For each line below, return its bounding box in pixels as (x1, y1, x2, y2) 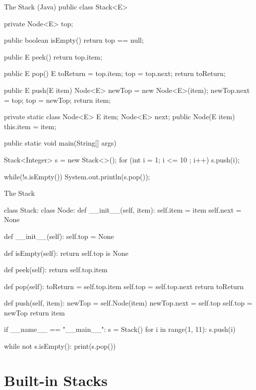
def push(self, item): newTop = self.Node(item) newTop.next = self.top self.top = (4, 298, 253, 308)
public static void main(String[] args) (4, 138, 117, 148)
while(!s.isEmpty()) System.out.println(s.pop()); (4, 171, 150, 181)
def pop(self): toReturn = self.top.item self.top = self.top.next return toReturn (4, 281, 244, 291)
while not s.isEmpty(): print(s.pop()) (4, 341, 116, 351)
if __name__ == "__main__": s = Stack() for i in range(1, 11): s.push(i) (4, 324, 236, 334)
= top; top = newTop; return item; (4, 94, 111, 105)
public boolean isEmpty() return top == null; (4, 35, 144, 45)
